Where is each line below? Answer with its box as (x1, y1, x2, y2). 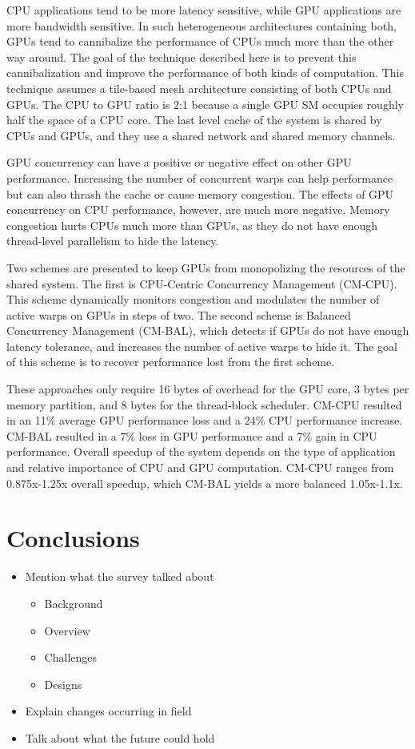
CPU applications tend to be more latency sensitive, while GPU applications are (6, 2, 401, 18)
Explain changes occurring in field (25, 703, 192, 719)
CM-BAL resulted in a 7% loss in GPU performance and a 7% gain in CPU (6, 427, 377, 444)
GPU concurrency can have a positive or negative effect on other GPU (6, 154, 352, 171)
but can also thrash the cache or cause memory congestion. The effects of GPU (6, 185, 394, 202)
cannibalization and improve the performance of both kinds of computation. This (6, 64, 404, 81)
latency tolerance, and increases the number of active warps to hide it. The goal (6, 337, 397, 354)
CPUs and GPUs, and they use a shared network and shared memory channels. (6, 127, 396, 143)
